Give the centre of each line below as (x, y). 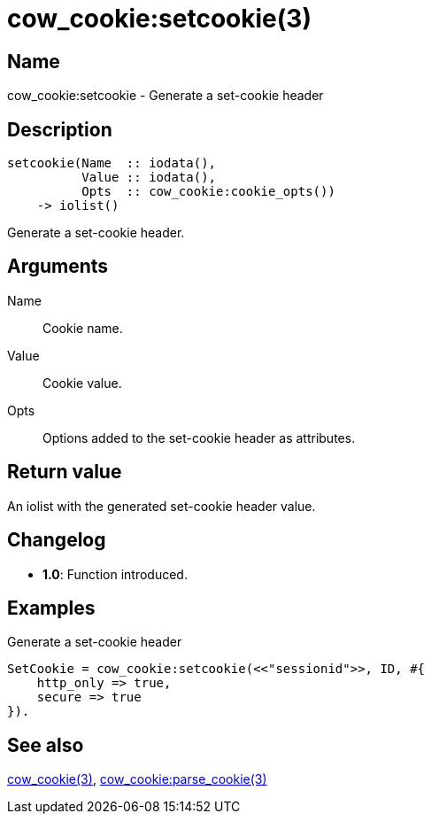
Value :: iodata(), (149, 178)
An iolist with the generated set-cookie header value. (162, 506)
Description (60, 129)
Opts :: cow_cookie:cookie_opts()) (208, 192)
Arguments (58, 267)
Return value (65, 472)
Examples (51, 608)
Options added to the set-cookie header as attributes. (199, 438)
